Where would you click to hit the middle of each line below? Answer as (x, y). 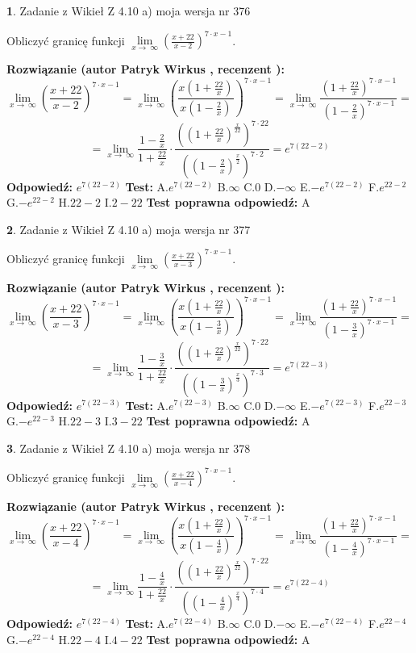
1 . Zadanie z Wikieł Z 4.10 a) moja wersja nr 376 (129, 10)
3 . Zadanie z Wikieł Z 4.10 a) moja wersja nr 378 (129, 448)
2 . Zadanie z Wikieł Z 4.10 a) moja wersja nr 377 (129, 229)
